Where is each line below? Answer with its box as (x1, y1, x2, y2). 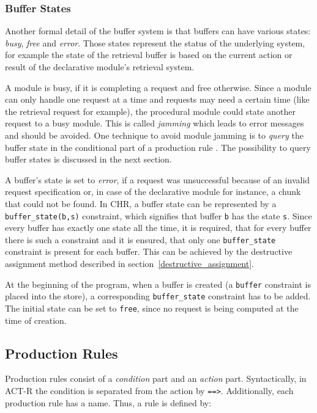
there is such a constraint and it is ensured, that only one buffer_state (5, 233, 276, 246)
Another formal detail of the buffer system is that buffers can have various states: (5, 24, 311, 37)
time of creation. (5, 313, 67, 326)
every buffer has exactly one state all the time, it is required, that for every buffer (5, 221, 311, 234)
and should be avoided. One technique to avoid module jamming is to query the (5, 128, 304, 141)
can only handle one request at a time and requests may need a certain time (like (5, 93, 310, 106)
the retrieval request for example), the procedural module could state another (5, 104, 296, 117)
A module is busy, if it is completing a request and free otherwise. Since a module (5, 81, 311, 93)
